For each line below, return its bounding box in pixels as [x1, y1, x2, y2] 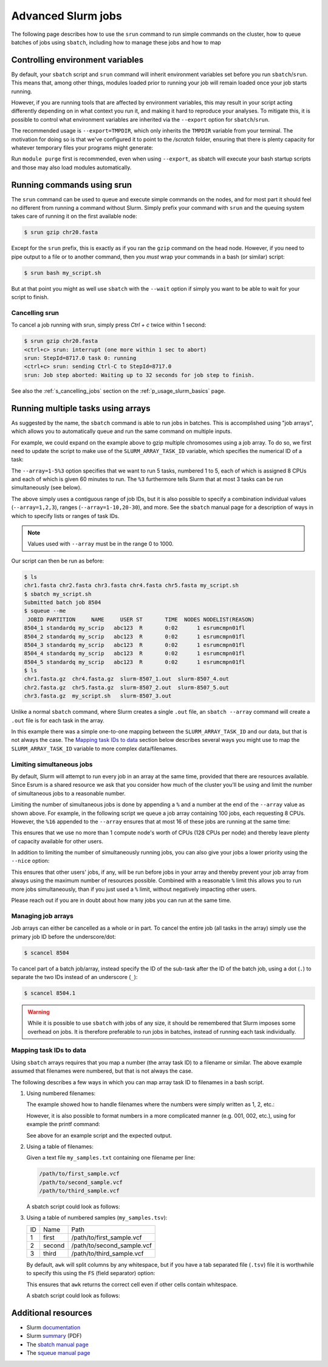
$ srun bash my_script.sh [24, 269, 101, 276]
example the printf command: [26, 1121, 100, 1128]
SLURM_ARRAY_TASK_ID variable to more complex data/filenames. [11, 745, 178, 752]
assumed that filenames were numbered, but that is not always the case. [11, 1067, 193, 1075]
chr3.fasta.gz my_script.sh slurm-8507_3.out [24, 693, 172, 699]
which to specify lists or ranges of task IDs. [11, 512, 120, 519]
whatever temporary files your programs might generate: [11, 144, 154, 151]
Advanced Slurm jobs [11, 9, 123, 22]
